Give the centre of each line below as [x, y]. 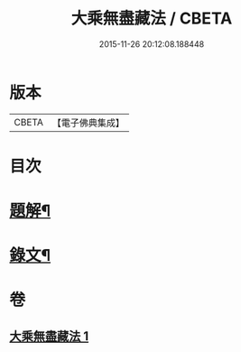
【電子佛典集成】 [88, 123]
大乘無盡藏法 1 [49, 336]
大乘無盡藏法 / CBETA [152, 19]
